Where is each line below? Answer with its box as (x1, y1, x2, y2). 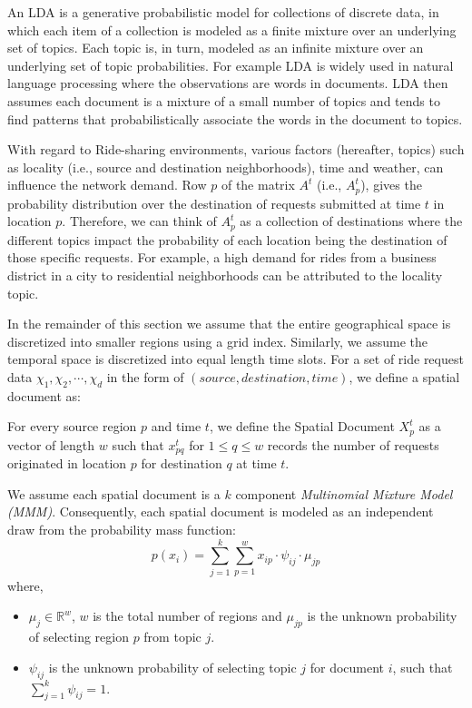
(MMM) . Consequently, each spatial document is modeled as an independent (7, 502, 434, 521)
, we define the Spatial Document (209, 417, 395, 436)
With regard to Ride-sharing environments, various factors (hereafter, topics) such (7, 140, 465, 159)
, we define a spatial (349, 368, 460, 386)
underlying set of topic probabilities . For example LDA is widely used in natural (7, 55, 454, 74)
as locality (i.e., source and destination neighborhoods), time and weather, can (7, 157, 444, 176)
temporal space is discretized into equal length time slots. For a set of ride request (7, 349, 464, 369)
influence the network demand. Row (7, 175, 207, 194)
